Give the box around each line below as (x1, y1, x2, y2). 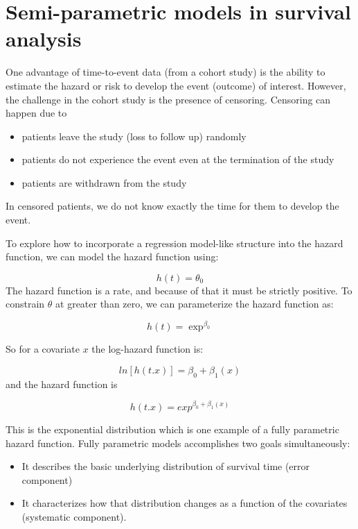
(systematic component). (21, 509, 127, 523)
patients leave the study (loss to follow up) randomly (21, 128, 247, 143)
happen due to (6, 106, 67, 120)
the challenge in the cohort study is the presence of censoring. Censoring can (6, 92, 331, 106)
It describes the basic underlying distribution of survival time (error (21, 459, 310, 473)
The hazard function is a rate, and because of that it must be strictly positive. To (6, 283, 352, 297)
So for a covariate (6, 342, 80, 356)
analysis (6, 24, 82, 53)
